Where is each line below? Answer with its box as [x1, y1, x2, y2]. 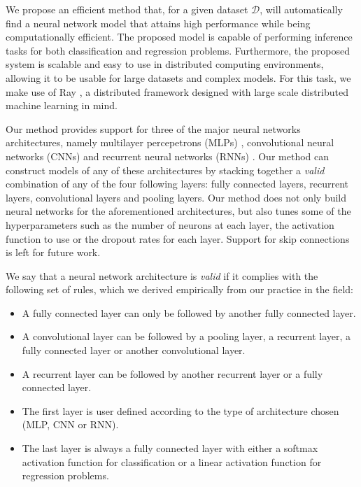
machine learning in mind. [6, 98, 118, 113]
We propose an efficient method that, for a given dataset [6, 2, 248, 16]
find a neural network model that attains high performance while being [6, 15, 311, 30]
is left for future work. [6, 245, 101, 260]
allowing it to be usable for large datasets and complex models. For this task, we [6, 70, 351, 85]
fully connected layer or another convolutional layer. [22, 343, 246, 358]
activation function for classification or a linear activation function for [22, 454, 322, 469]
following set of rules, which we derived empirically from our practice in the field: [6, 282, 353, 297]
